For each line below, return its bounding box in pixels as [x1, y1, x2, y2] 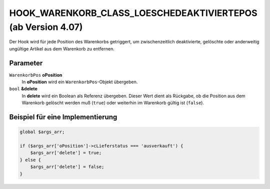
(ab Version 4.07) [9, 21, 83, 32]
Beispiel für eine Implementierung [9, 113, 117, 122]
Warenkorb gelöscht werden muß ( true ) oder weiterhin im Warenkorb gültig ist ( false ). [21, 100, 204, 106]
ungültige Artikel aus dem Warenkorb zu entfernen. [9, 45, 115, 52]
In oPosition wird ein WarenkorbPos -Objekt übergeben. [21, 79, 138, 85]
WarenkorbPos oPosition [9, 72, 62, 78]
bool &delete [9, 86, 37, 92]
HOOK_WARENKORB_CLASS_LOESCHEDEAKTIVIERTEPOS [9, 7, 257, 18]
